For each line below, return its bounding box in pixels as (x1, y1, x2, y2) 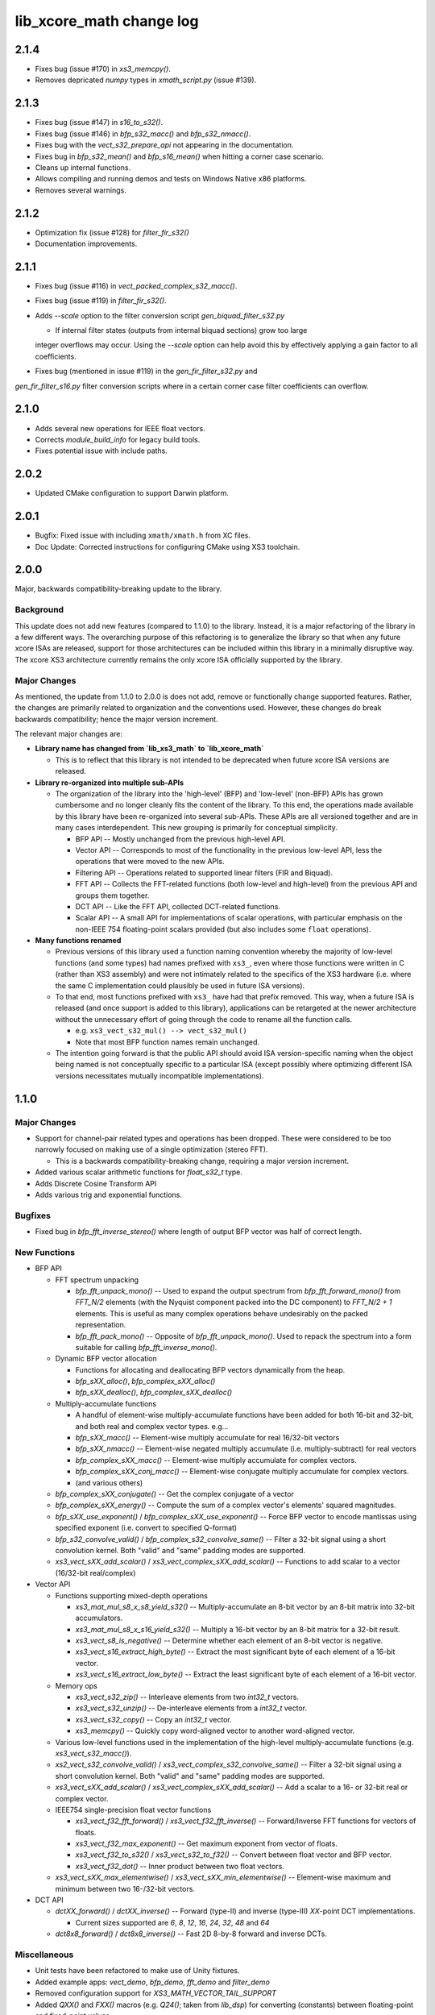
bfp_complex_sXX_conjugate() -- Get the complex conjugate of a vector (55, 1489, 294, 1498)
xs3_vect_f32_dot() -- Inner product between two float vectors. (75, 1861, 285, 1871)
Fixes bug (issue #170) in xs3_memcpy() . (35, 64, 171, 74)
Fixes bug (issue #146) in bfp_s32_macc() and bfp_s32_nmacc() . (35, 129, 251, 139)
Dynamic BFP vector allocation (55, 1354, 157, 1364)
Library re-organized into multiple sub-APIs (35, 778, 184, 787)
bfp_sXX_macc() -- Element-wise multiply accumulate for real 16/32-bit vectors (75, 1433, 340, 1443)
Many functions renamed (35, 936, 122, 945)
